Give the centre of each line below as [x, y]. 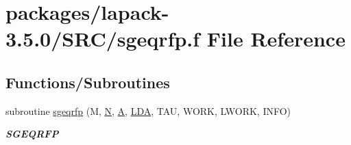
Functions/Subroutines [88, 82]
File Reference [276, 39]
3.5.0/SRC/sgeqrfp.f [103, 39]
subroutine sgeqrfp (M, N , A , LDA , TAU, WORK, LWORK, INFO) [148, 110]
